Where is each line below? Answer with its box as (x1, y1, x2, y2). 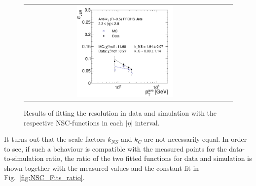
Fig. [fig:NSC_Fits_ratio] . (4, 172, 85, 183)
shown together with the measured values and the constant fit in (4, 162, 199, 173)
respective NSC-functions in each (24, 117, 123, 127)
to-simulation (4, 153, 44, 163)
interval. (135, 117, 160, 127)
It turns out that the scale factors (4, 134, 106, 144)
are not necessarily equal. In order (144, 134, 247, 144)
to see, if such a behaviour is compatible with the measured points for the (4, 143, 227, 154)
